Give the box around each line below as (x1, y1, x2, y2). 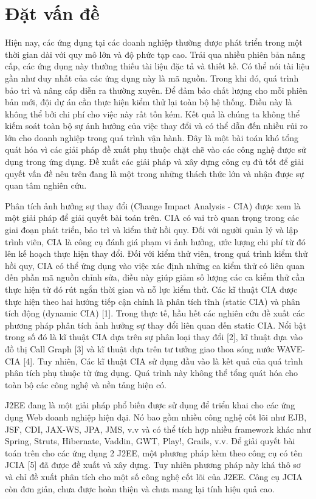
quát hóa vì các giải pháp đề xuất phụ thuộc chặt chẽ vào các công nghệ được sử (5, 143, 306, 156)
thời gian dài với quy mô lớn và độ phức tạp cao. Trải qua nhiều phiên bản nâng (5, 47, 306, 60)
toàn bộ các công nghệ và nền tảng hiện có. (5, 378, 167, 391)
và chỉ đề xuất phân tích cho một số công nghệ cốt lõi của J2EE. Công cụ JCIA (5, 470, 303, 483)
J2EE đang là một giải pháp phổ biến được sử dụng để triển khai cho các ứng (5, 399, 295, 411)
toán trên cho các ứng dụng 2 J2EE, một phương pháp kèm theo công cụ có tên (5, 446, 303, 459)
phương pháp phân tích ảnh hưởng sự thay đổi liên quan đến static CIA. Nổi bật (5, 318, 307, 331)
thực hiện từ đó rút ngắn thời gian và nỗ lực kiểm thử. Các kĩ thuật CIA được (5, 283, 298, 295)
